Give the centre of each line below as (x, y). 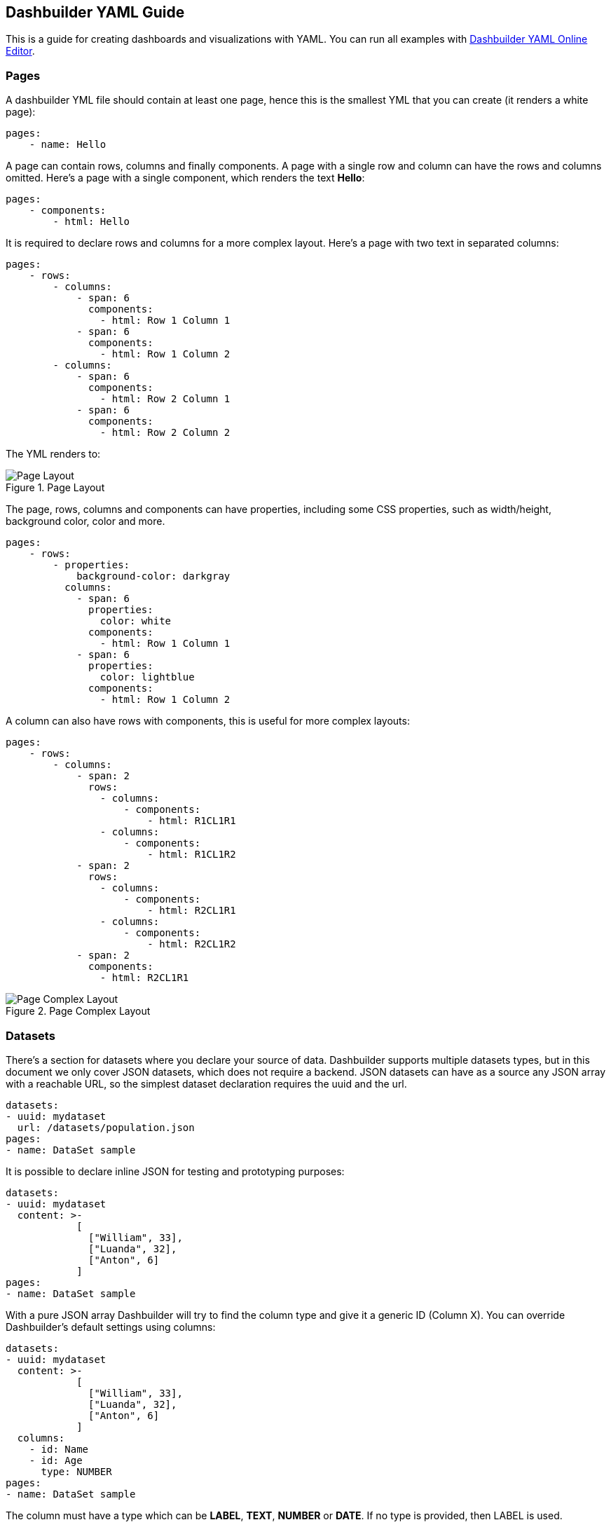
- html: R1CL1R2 (192, 855)
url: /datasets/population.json (106, 1127)
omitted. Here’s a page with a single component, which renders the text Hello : (185, 178)
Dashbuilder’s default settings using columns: (111, 1327)
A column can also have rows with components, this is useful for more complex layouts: (208, 721)
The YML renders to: (53, 454)
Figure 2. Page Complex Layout (78, 1011)
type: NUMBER (76, 1471)
